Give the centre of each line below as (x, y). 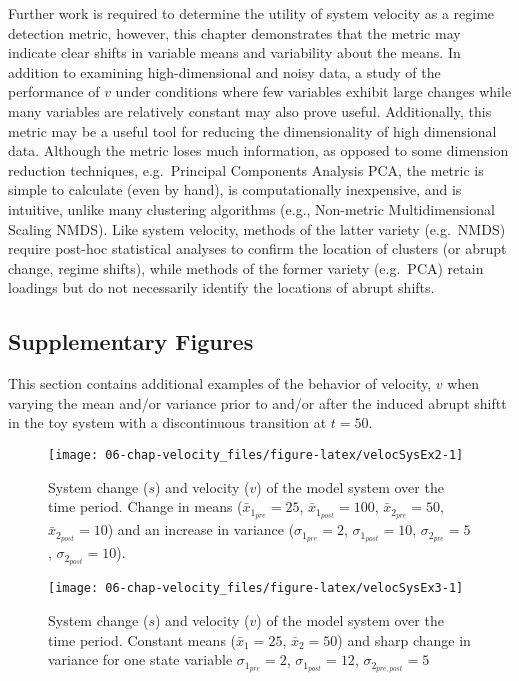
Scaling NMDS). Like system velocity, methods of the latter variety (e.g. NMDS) (257, 228)
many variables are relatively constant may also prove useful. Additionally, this (250, 110)
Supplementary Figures (131, 341)
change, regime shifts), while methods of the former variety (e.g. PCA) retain (246, 267)
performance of (54, 91)
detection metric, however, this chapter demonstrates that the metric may (234, 32)
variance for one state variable (140, 659)
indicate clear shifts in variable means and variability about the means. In (234, 52)
